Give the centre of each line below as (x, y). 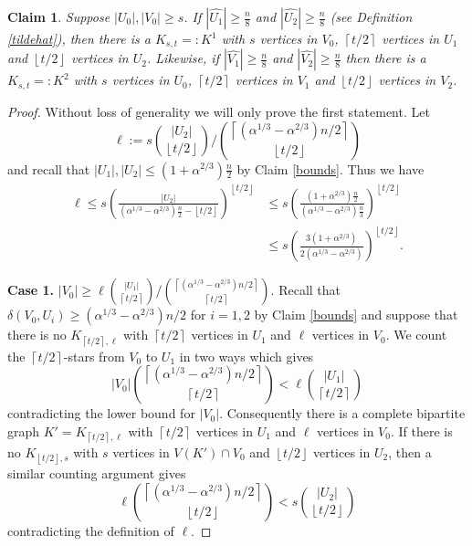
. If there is (421, 430)
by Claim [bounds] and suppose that (356, 315)
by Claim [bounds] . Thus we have (330, 168)
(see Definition (371, 16)
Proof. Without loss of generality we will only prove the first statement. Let (219, 111)
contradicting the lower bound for (101, 413)
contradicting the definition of (91, 530)
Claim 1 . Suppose (59, 16)
